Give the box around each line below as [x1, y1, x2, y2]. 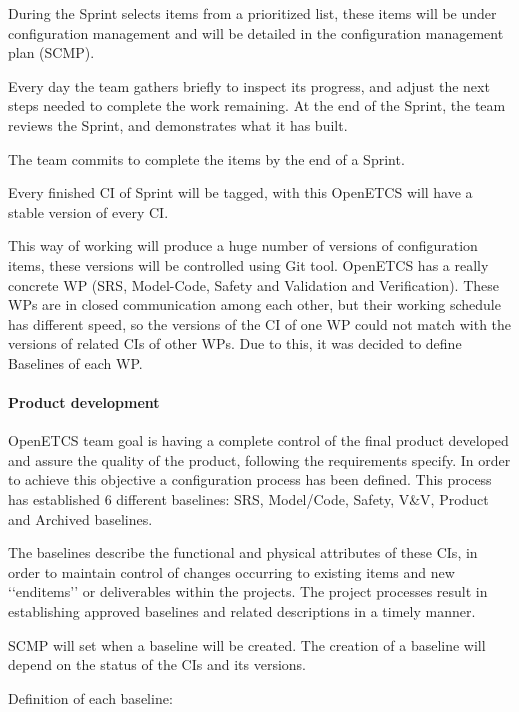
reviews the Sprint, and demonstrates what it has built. [8, 114, 348, 135]
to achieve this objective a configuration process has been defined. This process [8, 469, 492, 490]
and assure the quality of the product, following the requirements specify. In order [8, 449, 511, 470]
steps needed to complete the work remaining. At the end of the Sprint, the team [8, 95, 506, 116]
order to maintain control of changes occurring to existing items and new [8, 561, 455, 582]
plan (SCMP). [8, 42, 95, 63]
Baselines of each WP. [8, 352, 143, 373]
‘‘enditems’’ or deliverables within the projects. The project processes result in [8, 581, 488, 602]
